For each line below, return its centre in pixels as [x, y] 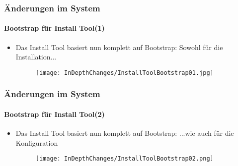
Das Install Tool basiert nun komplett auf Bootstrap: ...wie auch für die [125, 133]
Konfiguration [37, 142]
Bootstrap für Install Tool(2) [54, 114]
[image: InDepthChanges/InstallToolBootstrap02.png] [124, 159]
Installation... [36, 57]
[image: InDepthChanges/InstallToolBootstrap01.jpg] [124, 73]
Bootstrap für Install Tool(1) [54, 28]
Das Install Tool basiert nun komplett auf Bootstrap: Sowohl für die [119, 47]
